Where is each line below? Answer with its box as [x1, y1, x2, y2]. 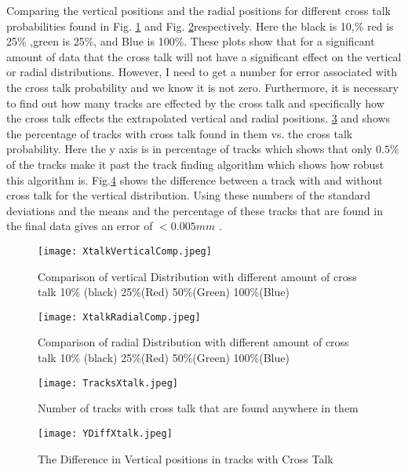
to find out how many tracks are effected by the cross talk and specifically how [6, 94, 384, 111]
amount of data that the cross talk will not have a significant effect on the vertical [6, 48, 402, 64]
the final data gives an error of [6, 218, 153, 234]
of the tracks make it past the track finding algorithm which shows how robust [6, 156, 384, 172]
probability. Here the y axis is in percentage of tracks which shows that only [6, 141, 373, 157]
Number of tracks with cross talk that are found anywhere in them [38, 400, 359, 416]
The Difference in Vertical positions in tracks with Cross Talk [38, 450, 333, 467]
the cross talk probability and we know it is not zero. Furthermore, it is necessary [6, 79, 399, 95]
